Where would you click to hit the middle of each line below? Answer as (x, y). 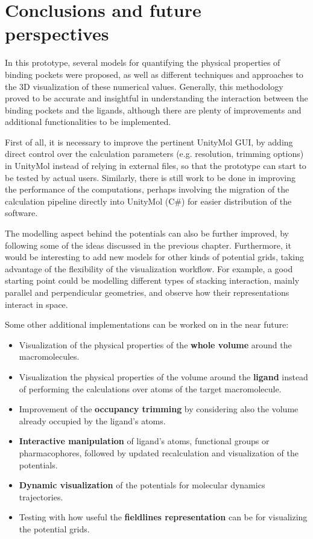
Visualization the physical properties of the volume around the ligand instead (163, 376)
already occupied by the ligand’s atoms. (92, 420)
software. (21, 213)
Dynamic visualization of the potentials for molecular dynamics (142, 485)
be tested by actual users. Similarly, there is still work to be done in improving (150, 177)
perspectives (57, 33)
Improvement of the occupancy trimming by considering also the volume (159, 409)
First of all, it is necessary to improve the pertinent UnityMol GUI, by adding (149, 142)
